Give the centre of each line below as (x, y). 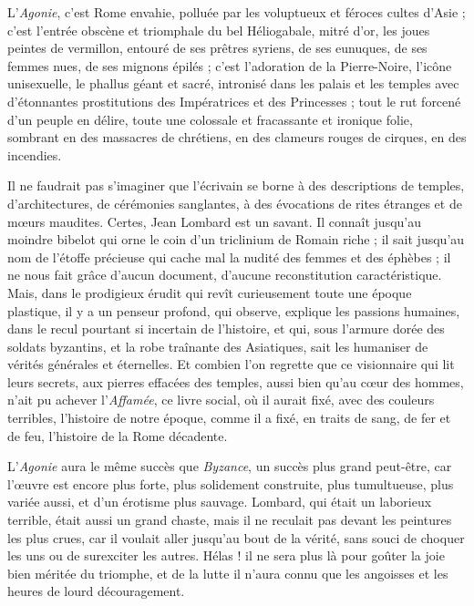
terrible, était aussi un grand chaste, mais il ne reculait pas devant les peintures (230, 520)
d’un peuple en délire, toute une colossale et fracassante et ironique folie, (210, 119)
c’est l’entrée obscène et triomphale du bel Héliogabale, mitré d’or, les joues (219, 30)
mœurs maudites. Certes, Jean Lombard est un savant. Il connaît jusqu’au (215, 221)
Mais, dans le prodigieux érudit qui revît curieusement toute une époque (210, 292)
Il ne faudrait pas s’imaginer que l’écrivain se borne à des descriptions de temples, (236, 185)
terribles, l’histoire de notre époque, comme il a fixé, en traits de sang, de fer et (229, 418)
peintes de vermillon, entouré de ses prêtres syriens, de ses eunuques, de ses (217, 48)
